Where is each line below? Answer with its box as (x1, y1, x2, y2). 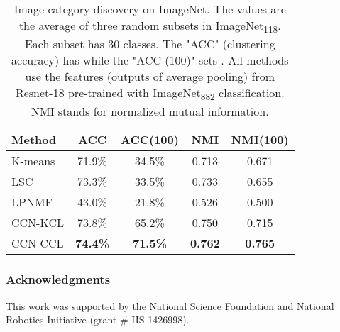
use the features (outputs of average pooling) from (25, 68, 275, 85)
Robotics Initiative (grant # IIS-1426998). (6, 312, 190, 327)
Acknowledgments (6, 270, 111, 288)
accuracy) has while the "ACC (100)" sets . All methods (11, 52, 289, 69)
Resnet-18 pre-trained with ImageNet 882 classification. (15, 84, 285, 104)
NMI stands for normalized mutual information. (31, 103, 269, 120)
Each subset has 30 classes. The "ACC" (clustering (24, 35, 275, 52)
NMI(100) (231, 131, 289, 148)
